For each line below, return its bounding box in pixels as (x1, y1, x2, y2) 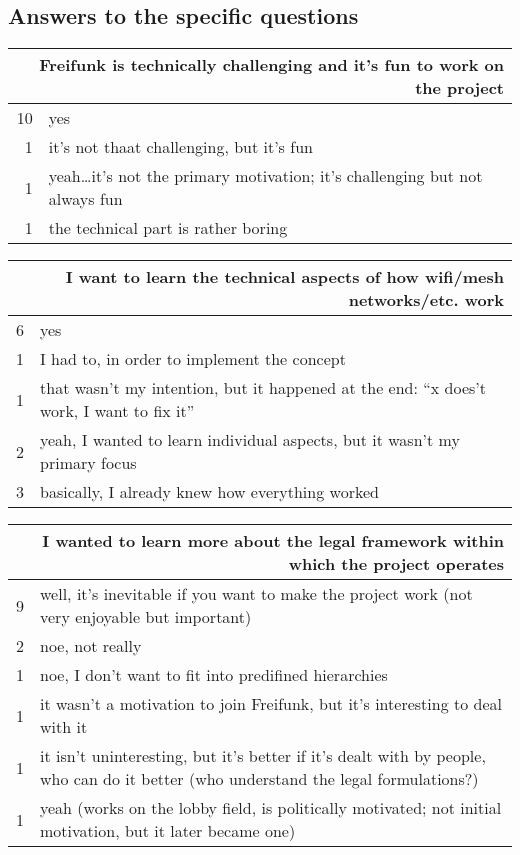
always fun (48, 187, 123, 211)
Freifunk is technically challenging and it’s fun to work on (39, 53, 504, 77)
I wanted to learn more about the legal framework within (42, 529, 504, 553)
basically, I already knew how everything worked (40, 480, 379, 504)
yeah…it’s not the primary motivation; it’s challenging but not (48, 164, 483, 188)
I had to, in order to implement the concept (40, 347, 346, 371)
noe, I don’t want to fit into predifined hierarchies (40, 663, 388, 687)
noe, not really (40, 634, 142, 658)
